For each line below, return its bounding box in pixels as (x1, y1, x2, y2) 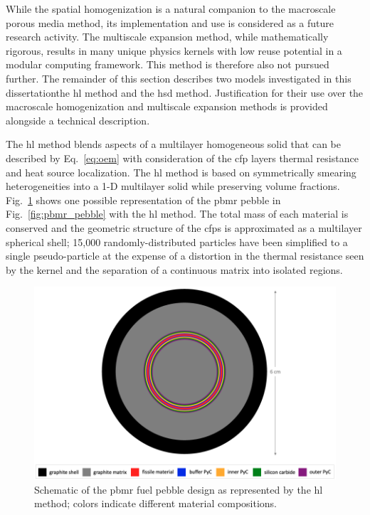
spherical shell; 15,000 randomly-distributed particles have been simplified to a (6, 234, 348, 249)
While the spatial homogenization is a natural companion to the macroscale (6, 1, 336, 16)
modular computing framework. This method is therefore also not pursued (6, 57, 329, 72)
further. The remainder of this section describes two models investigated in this (6, 70, 351, 85)
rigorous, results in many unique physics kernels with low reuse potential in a (6, 43, 342, 58)
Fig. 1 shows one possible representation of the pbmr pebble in (6, 192, 281, 207)
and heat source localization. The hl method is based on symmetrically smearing (6, 164, 356, 179)
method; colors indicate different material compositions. (34, 496, 277, 511)
